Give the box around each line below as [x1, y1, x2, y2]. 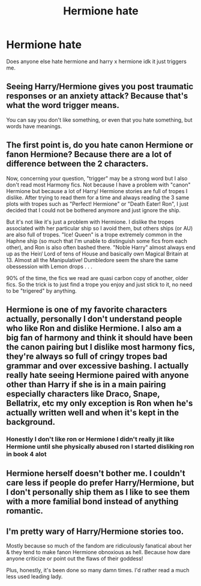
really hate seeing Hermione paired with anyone [6, 370, 189, 380]
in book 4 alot [6, 450, 47, 458]
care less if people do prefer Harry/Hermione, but [6, 478, 194, 488]
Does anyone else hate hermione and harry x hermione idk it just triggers [6, 58, 187, 65]
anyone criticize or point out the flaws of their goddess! [6, 555, 143, 562]
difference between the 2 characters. [6, 159, 149, 169]
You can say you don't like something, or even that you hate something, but [6, 116, 193, 124]
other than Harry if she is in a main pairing [6, 379, 166, 389]
